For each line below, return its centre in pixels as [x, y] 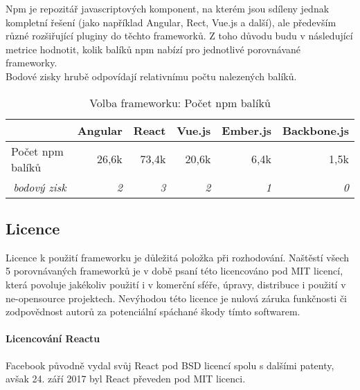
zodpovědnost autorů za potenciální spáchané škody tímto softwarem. [153, 312]
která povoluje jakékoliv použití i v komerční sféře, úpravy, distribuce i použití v [176, 284]
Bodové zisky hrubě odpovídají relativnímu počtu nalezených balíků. [151, 76]
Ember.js [247, 130]
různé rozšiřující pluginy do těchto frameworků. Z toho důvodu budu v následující [179, 36]
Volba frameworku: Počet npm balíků [180, 102]
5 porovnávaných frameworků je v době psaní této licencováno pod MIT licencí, [174, 271]
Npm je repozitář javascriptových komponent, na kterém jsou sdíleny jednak [168, 8]
